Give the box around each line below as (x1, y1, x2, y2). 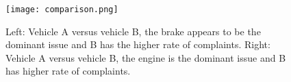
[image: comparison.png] (5, 5, 118, 14)
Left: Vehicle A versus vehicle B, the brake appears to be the (5, 24, 261, 38)
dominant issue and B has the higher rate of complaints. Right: (5, 37, 270, 52)
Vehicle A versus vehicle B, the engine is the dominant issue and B (5, 50, 286, 64)
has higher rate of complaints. (5, 64, 131, 78)
